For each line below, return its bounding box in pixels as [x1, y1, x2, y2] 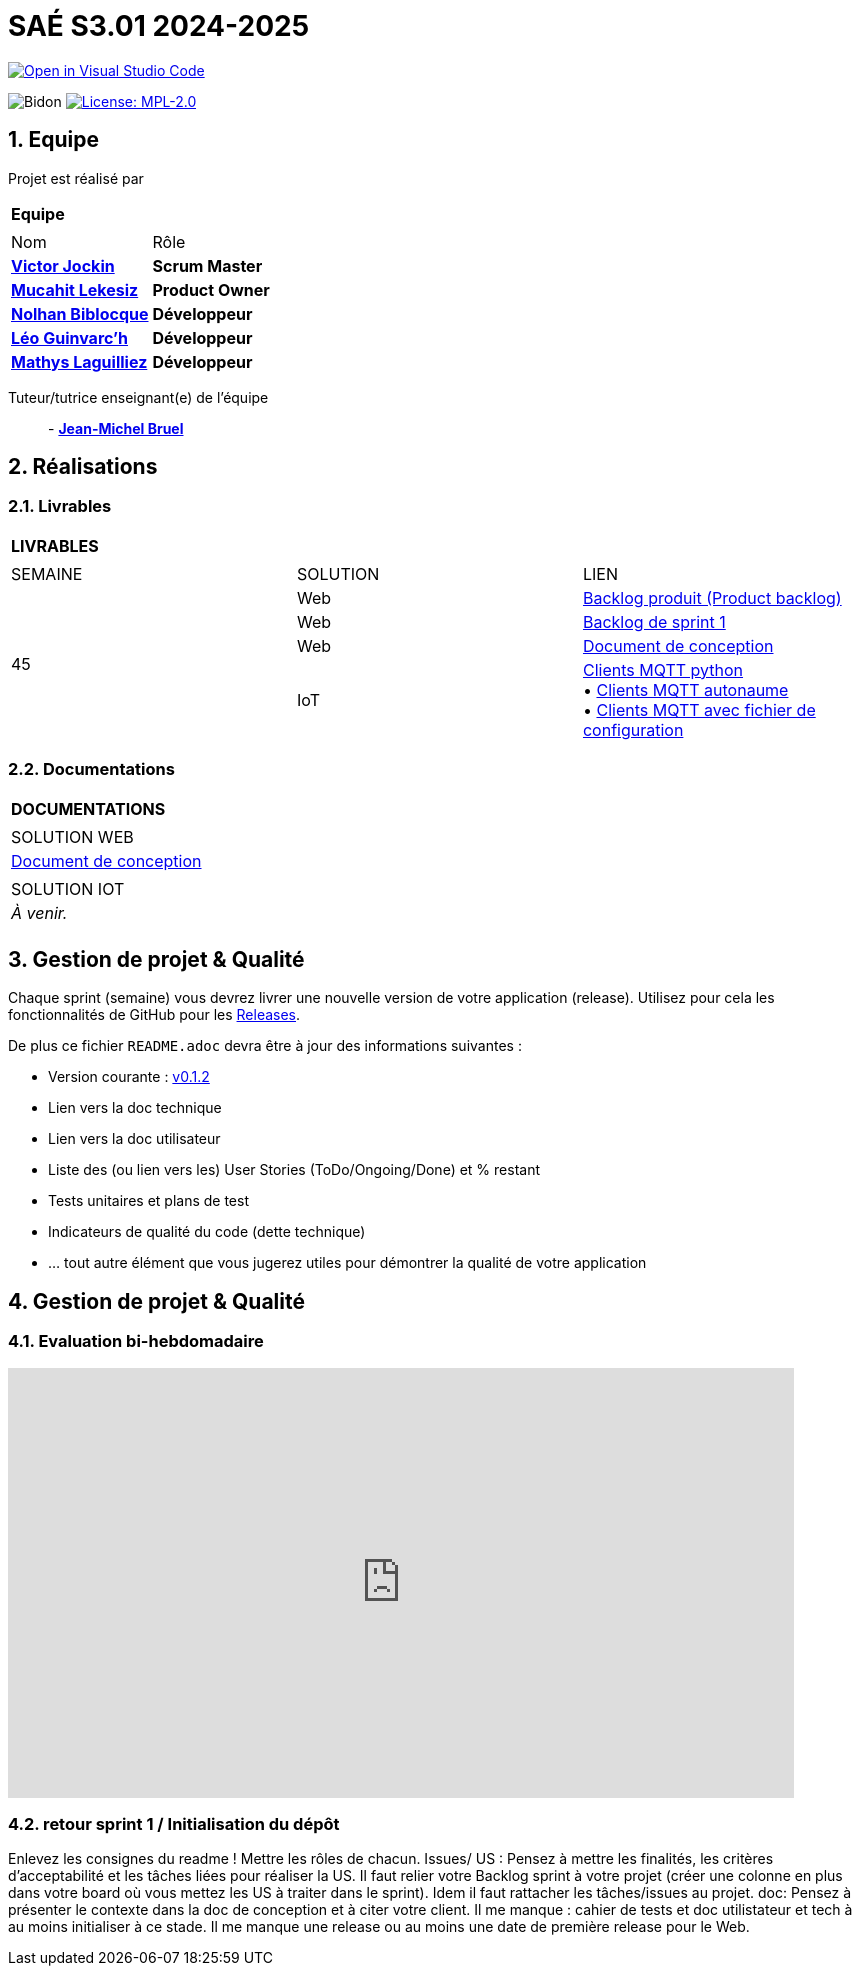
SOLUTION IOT [11, 878, 125, 899]
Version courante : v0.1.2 [48, 1068, 210, 1086]
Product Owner [152, 279, 270, 300]
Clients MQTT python [582, 659, 744, 680]
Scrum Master [152, 255, 263, 276]
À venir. [11, 902, 68, 923]
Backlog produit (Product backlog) [582, 587, 842, 608]
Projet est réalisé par [8, 169, 144, 187]
